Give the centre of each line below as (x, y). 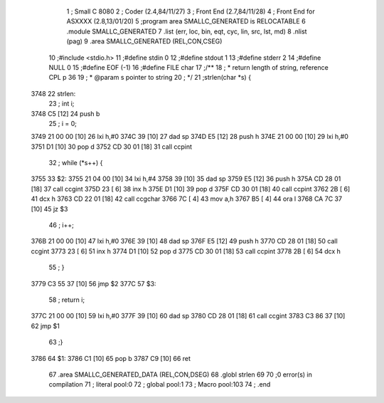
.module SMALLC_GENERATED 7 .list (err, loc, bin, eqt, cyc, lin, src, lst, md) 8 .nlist (187, 31)
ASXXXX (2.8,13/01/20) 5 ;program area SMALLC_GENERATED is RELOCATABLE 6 (186, 21)
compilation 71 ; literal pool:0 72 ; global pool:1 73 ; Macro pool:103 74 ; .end (160, 384)
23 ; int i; (62, 104)
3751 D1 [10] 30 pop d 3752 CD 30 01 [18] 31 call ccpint (111, 147)
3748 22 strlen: (53, 93)
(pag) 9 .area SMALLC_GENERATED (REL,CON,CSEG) (144, 41)
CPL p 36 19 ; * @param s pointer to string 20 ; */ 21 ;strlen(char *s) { (150, 78)
